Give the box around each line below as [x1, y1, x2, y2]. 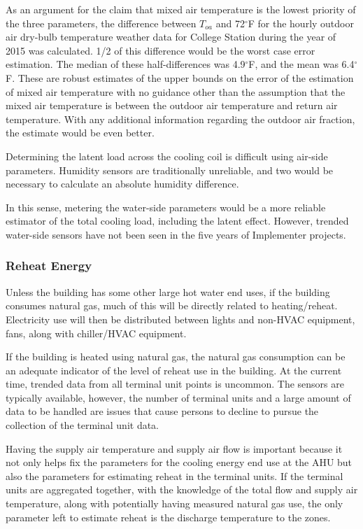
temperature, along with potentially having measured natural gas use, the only [6, 496, 343, 511]
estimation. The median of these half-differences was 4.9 [6, 57, 245, 71]
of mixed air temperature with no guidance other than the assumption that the [6, 84, 346, 99]
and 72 [215, 15, 245, 30]
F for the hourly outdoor [248, 15, 354, 30]
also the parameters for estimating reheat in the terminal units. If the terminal [6, 468, 343, 483]
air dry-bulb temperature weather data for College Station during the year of [6, 29, 336, 44]
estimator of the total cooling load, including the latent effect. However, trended [6, 213, 349, 228]
